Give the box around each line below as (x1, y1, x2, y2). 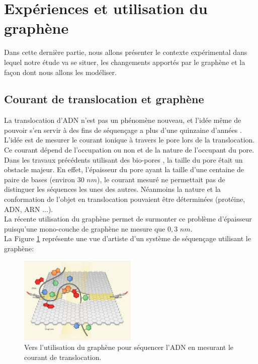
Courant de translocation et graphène (4, 91, 204, 107)
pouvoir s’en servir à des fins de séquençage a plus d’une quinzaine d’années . (4, 124, 242, 135)
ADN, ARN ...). (4, 203, 53, 214)
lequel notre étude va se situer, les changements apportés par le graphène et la (4, 56, 245, 67)
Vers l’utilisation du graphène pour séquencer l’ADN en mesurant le (24, 342, 234, 352)
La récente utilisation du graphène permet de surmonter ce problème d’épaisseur (4, 213, 252, 224)
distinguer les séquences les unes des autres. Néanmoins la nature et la (4, 184, 221, 194)
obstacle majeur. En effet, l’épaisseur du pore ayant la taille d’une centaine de (4, 164, 244, 175)
